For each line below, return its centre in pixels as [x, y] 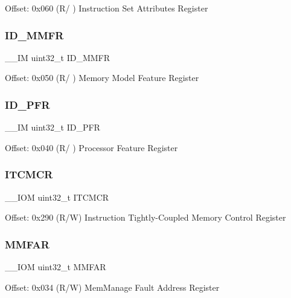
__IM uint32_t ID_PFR [53, 127]
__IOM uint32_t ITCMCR [57, 197]
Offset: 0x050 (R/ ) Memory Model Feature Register [102, 78]
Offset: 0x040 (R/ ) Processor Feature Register [91, 147]
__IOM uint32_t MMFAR [56, 267]
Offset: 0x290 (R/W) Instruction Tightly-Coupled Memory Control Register [145, 217]
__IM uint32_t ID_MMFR [58, 57]
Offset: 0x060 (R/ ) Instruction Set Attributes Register [107, 8]
